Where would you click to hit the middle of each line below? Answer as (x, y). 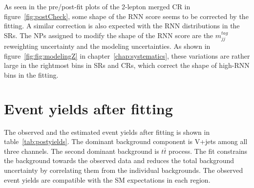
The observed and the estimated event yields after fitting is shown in (107, 132)
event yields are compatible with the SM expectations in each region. (107, 179)
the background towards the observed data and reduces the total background (119, 160)
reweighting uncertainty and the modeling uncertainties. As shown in (107, 46)
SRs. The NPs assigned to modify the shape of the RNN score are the (109, 35)
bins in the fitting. (31, 74)
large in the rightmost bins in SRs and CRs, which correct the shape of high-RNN (127, 65)
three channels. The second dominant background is (82, 151)
